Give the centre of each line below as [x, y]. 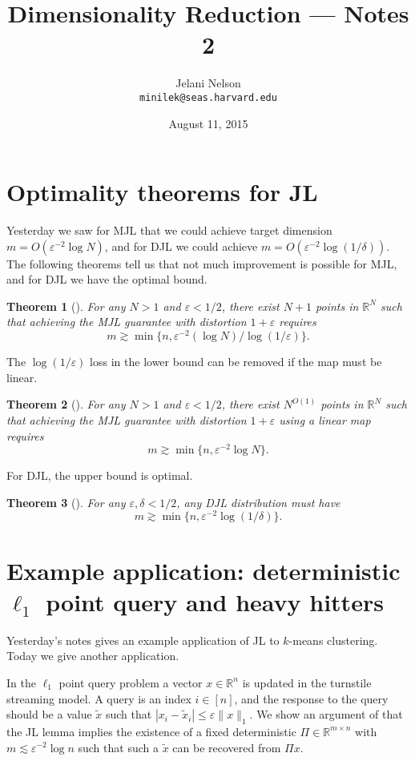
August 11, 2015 [208, 123]
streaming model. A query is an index [99, 698]
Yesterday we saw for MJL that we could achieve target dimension [169, 230]
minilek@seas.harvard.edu [208, 97]
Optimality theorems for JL [162, 192]
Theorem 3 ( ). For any [66, 502]
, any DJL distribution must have [258, 502]
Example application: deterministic [203, 570]
